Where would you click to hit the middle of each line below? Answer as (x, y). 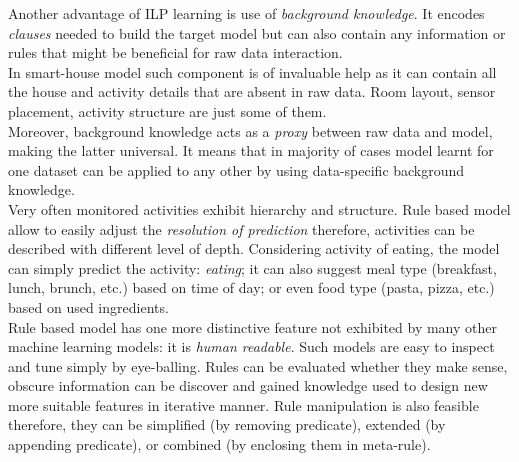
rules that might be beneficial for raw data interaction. (175, 52)
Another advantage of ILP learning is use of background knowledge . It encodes (246, 13)
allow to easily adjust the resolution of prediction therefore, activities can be (241, 228)
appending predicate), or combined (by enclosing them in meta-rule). (219, 444)
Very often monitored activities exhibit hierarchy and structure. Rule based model (259, 208)
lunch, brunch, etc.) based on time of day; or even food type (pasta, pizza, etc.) (251, 287)
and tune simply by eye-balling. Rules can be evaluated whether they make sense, (258, 365)
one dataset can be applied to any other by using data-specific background (236, 169)
